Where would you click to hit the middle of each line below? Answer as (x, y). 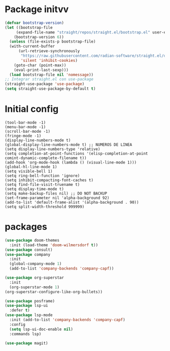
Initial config (32, 109)
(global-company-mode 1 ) (36, 264)
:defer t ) (20, 310)
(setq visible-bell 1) (29, 171)
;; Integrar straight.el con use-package (49, 80)
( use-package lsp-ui (27, 306)
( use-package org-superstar (35, 278)
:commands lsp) (25, 334)
